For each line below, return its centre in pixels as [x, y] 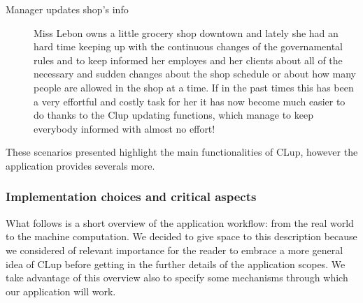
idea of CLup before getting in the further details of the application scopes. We [176, 264]
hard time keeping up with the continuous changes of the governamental [188, 46]
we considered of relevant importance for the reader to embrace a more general [175, 250]
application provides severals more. [80, 165]
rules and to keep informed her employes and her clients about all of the [188, 60]
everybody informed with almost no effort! [124, 128]
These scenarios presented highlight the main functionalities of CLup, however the [182, 152]
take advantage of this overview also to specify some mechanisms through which [177, 278]
